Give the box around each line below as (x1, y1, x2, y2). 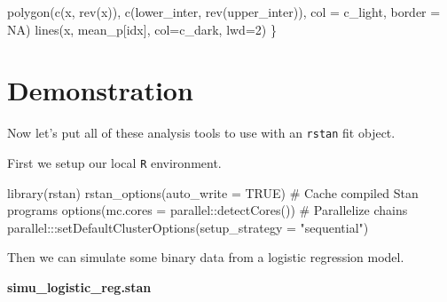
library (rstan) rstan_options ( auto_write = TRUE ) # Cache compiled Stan (7, 183, 419, 202)
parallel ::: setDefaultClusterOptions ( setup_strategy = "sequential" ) (7, 218, 369, 236)
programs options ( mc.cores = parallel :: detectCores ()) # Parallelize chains (7, 201, 408, 219)
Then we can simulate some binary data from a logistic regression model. (7, 248, 404, 266)
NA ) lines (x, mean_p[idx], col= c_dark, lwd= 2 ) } (7, 20, 277, 38)
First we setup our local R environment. (7, 153, 222, 171)
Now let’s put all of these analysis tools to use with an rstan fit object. (7, 123, 396, 142)
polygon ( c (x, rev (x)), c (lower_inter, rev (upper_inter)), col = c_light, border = (7, 3, 441, 20)
